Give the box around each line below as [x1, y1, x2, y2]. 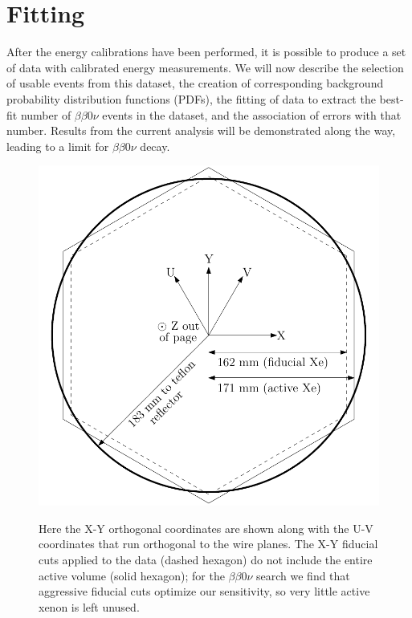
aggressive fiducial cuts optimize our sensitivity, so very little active [39, 583, 370, 600]
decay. [140, 137, 170, 154]
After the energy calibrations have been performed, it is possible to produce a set [6, 43, 406, 60]
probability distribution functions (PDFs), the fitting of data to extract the [6, 90, 376, 107]
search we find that [256, 567, 350, 583]
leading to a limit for [6, 137, 109, 154]
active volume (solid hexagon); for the [39, 567, 225, 583]
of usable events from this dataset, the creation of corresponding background [6, 75, 384, 91]
